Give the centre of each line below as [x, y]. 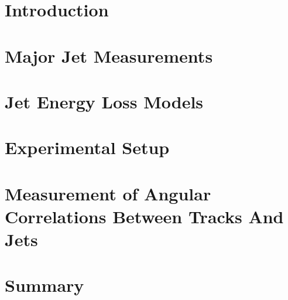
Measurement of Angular [108, 193]
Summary [44, 285]
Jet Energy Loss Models [104, 101]
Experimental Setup [87, 147]
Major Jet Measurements [109, 55]
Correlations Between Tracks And [144, 216]
